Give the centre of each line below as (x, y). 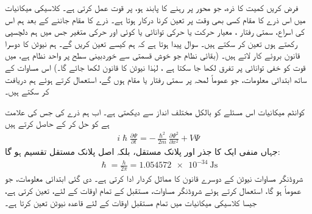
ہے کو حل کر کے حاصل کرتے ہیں (57, 123)
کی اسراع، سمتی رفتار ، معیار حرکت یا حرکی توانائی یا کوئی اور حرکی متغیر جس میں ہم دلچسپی (155, 31)
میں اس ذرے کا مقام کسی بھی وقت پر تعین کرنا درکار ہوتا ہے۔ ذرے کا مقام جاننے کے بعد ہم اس (155, 19)
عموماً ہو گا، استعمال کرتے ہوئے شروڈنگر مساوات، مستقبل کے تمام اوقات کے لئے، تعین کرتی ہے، (153, 190)
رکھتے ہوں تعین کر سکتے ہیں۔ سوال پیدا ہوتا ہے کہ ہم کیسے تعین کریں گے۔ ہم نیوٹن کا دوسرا (151, 43)
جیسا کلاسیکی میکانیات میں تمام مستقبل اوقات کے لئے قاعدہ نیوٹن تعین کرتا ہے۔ (131, 202)
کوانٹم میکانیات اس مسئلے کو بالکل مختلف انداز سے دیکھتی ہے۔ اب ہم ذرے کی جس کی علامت (155, 111)
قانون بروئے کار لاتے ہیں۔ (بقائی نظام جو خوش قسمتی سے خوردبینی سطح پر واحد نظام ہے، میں (153, 55)
